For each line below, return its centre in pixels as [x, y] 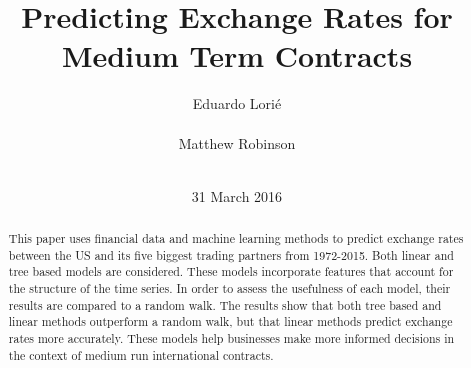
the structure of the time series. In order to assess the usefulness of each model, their [229, 288]
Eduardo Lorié [237, 103]
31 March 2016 [237, 195]
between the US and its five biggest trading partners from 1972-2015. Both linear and [231, 254]
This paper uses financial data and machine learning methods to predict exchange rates [236, 238]
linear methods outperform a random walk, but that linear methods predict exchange [230, 321]
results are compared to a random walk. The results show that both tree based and [225, 304]
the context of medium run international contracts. [141, 354]
